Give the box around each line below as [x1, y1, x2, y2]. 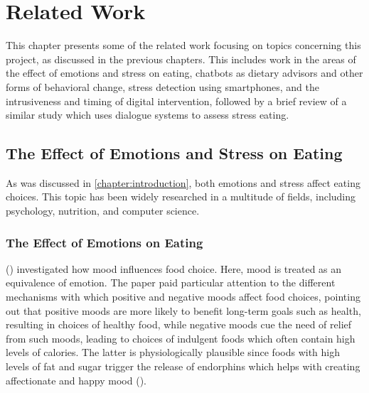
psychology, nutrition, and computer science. [6, 203, 200, 218]
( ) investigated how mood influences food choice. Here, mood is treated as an [6, 261, 342, 276]
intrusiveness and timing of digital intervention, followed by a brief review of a [6, 93, 347, 108]
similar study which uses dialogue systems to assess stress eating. [6, 107, 289, 122]
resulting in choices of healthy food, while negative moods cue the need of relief [6, 317, 352, 332]
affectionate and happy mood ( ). [6, 372, 146, 387]
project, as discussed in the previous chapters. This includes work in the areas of [6, 51, 356, 66]
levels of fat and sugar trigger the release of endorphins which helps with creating [6, 359, 360, 374]
